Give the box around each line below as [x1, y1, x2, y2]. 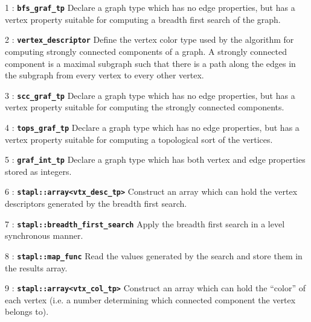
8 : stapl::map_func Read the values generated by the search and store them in [5, 249, 303, 262]
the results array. [5, 261, 68, 274]
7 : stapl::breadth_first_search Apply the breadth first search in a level [5, 217, 285, 230]
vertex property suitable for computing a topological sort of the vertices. [5, 133, 273, 145]
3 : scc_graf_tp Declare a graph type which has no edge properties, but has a [5, 89, 295, 101]
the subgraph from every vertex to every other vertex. [5, 69, 204, 81]
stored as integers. [5, 165, 72, 177]
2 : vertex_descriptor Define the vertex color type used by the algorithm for [5, 33, 294, 46]
